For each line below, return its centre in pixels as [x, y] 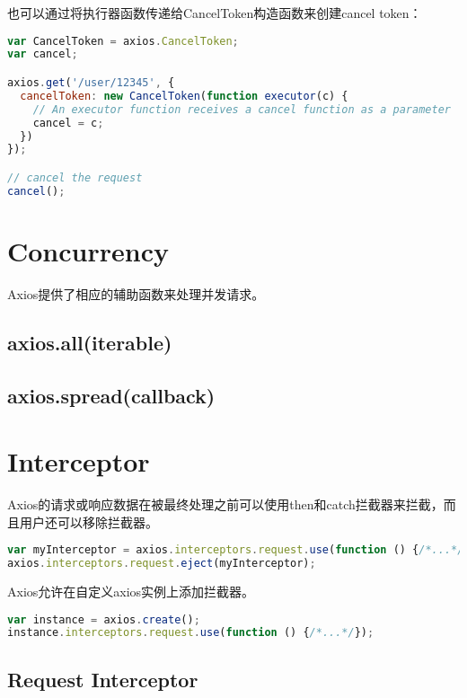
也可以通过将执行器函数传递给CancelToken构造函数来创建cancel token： [215, 13]
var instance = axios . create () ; [104, 619]
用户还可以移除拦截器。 [88, 521]
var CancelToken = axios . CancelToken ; [123, 41]
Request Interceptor [103, 679]
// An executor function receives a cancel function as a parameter [242, 109]
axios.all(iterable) [90, 342]
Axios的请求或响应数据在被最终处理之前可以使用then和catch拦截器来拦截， [225, 504]
